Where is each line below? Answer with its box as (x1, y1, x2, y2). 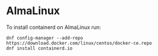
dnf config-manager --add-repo (6, 35, 83, 41)
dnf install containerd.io (6, 45, 73, 51)
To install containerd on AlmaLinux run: (6, 24, 102, 31)
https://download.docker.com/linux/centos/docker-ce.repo (6, 40, 152, 46)
